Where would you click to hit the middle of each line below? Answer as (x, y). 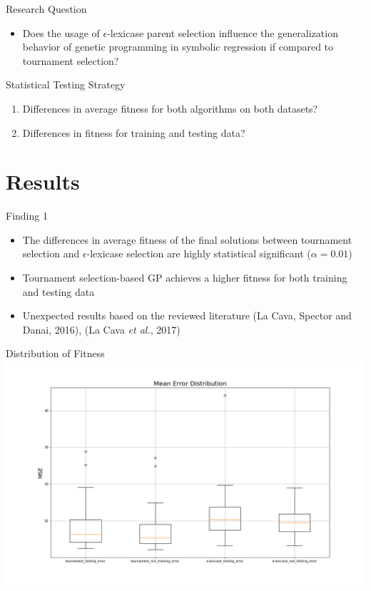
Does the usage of (61, 32)
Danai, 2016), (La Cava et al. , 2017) (101, 329)
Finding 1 (27, 216)
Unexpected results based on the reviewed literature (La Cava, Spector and (187, 315)
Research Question (46, 9)
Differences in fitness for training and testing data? (134, 132)
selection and (51, 253)
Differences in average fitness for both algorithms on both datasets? (170, 108)
